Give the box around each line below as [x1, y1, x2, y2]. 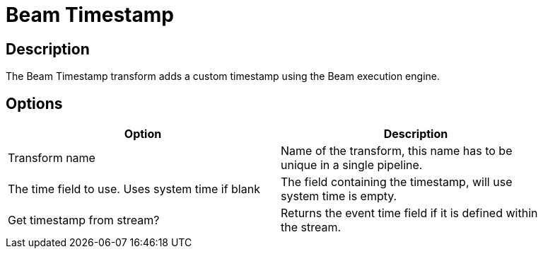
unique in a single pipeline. [281, 158, 423, 173]
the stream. [281, 220, 341, 235]
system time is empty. [281, 189, 397, 204]
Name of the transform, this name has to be [281, 144, 513, 158]
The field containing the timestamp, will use [281, 175, 513, 190]
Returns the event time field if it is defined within [281, 206, 538, 221]
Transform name [8, 151, 95, 166]
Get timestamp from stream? [8, 213, 160, 228]
